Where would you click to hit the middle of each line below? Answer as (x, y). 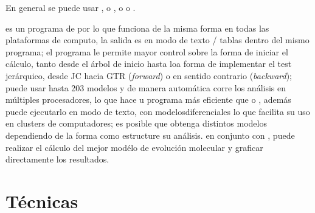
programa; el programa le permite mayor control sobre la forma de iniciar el (147, 51)
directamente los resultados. (57, 159)
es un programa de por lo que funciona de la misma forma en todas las (137, 28)
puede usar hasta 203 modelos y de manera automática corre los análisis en (146, 87)
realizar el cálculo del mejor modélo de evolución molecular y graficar (134, 147)
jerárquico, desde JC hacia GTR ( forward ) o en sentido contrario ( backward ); (149, 75)
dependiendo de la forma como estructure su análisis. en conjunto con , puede (150, 135)
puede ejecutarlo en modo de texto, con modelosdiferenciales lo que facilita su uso (158, 111)
